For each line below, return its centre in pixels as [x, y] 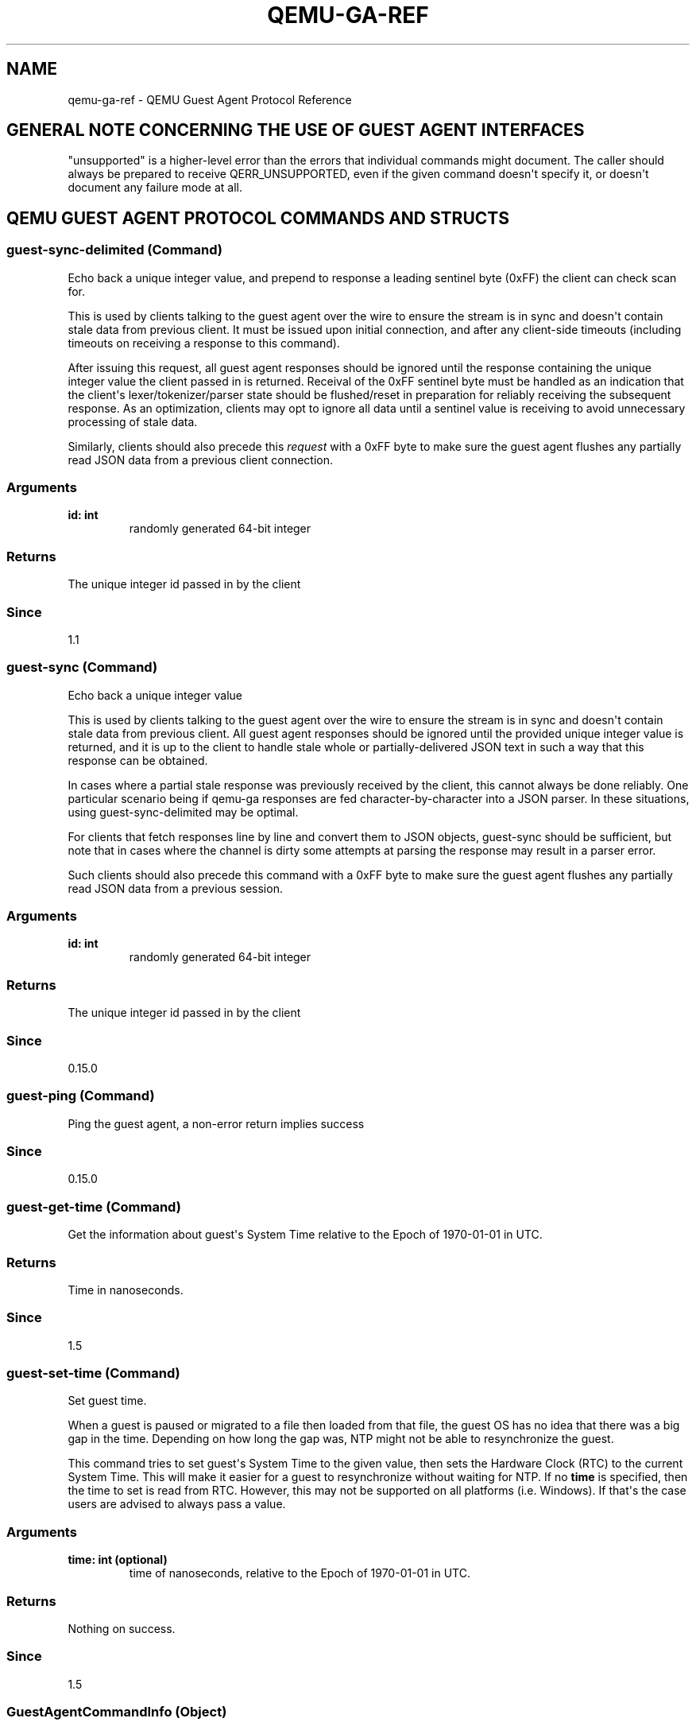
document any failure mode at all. [155, 188]
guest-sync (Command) [82, 667]
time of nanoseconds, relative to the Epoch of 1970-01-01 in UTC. [300, 1573]
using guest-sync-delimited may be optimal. [183, 812]
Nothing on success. [122, 1628]
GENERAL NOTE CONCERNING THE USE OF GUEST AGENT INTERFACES [296, 130]
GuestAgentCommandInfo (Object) [117, 1712]
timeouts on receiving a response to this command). [204, 343]
